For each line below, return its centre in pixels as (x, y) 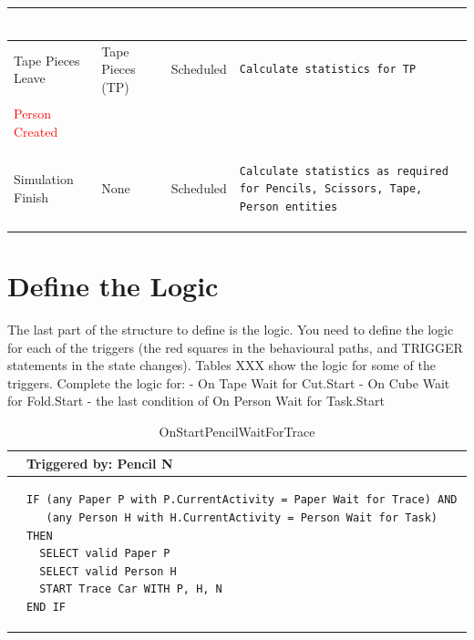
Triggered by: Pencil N (100, 463)
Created (36, 131)
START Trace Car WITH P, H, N (131, 589)
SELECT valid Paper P (105, 554)
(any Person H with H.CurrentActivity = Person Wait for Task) (242, 518)
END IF (46, 607)
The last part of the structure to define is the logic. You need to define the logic (231, 330)
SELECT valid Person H (108, 571)
